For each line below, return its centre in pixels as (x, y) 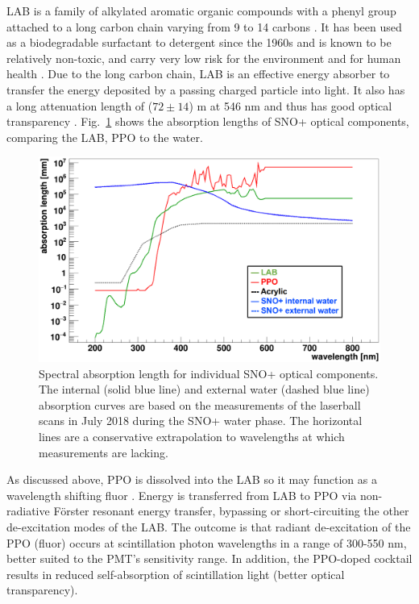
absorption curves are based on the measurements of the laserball (200, 404)
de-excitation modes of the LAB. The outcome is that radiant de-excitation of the (209, 526)
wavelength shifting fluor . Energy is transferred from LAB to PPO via (182, 495)
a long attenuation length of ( (80, 105)
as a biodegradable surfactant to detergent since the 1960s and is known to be (199, 42)
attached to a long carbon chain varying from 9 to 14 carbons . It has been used (204, 26)
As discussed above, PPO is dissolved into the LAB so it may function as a (192, 479)
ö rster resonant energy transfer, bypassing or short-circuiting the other (235, 511)
